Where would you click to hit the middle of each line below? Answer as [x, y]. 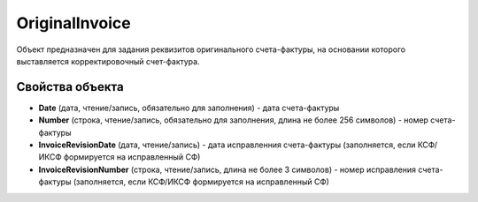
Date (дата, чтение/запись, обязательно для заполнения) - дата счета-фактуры [189, 108]
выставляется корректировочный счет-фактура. [108, 61]
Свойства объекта [70, 87]
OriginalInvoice [74, 23]
